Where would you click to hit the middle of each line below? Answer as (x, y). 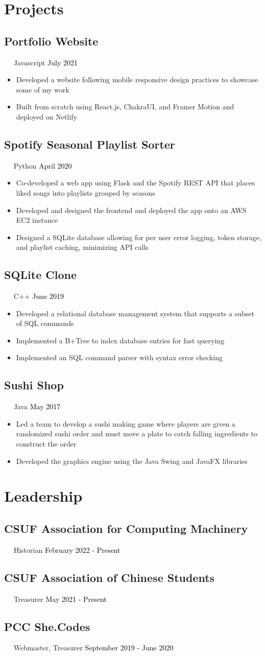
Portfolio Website (51, 41)
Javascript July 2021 (46, 62)
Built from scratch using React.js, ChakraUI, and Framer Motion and (125, 107)
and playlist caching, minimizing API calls (82, 247)
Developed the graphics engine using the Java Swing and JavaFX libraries (132, 461)
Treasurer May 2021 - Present (60, 599)
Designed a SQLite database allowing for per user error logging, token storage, (139, 237)
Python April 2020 (43, 165)
